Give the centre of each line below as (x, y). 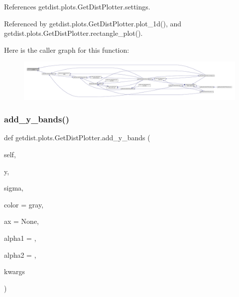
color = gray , (24, 204)
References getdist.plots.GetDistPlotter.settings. (77, 6)
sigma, (14, 188)
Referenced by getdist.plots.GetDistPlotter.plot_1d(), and (93, 23)
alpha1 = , (20, 238)
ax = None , (22, 221)
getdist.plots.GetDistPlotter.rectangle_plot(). (73, 33)
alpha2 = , (20, 254)
